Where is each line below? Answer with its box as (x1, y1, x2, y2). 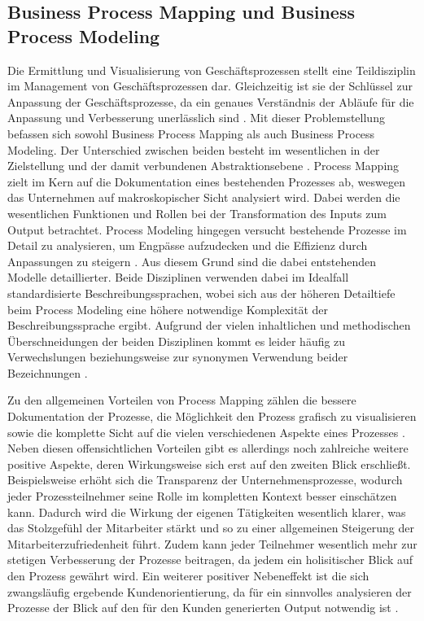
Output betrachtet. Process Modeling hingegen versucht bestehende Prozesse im (7, 221, 407, 238)
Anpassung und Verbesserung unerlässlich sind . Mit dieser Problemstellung (7, 109, 385, 126)
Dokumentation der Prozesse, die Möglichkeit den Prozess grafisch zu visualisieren (7, 408, 417, 425)
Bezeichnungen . (7, 364, 88, 381)
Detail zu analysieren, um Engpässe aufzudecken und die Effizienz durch (7, 237, 368, 254)
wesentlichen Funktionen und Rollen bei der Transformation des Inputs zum (7, 204, 387, 221)
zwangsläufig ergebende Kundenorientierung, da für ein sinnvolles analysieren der (7, 583, 412, 600)
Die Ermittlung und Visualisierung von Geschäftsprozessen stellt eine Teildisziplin (7, 61, 416, 78)
